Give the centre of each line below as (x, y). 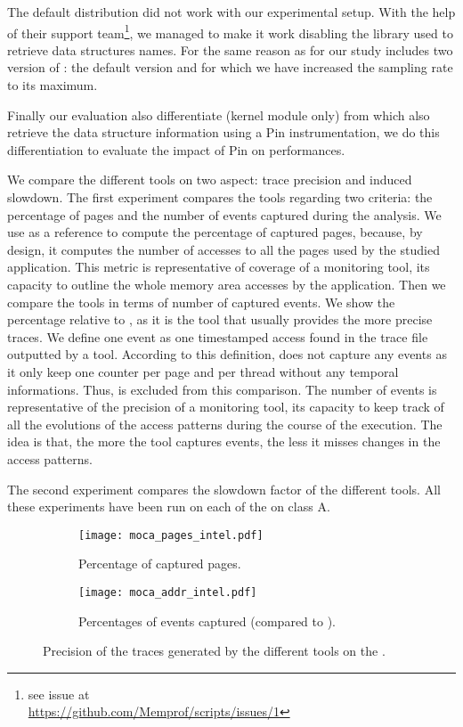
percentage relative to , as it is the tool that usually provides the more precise (220, 319)
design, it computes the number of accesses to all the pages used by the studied (223, 249)
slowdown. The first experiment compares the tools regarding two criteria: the (220, 197)
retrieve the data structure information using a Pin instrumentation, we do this (223, 132)
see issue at (59, 694)
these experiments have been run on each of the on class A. (169, 506)
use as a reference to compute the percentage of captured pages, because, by (215, 232)
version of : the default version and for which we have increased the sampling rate (230, 67)
